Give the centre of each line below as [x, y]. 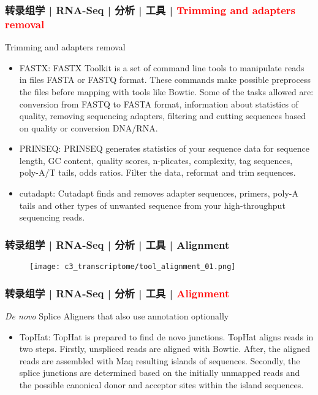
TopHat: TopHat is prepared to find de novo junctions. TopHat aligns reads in [166, 336]
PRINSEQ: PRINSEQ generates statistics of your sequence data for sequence [164, 148]
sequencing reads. [52, 217]
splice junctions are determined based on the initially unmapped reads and [160, 373]
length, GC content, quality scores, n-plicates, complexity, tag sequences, [156, 160]
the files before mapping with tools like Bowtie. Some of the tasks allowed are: [166, 91]
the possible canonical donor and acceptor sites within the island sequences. [161, 384]
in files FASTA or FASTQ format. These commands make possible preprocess [165, 80]
